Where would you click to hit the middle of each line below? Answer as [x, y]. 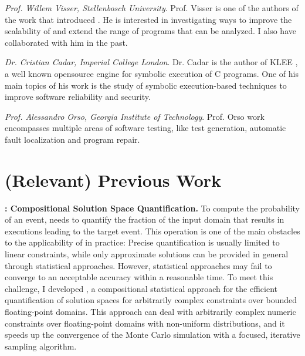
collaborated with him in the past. [66, 42]
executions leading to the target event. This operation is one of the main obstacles [152, 231]
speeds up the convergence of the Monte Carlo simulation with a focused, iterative [152, 335]
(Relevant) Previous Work [113, 179]
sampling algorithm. [41, 346]
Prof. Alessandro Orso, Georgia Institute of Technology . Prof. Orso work [135, 116]
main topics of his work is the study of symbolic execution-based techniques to [146, 85]
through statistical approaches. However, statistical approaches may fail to [138, 265]
